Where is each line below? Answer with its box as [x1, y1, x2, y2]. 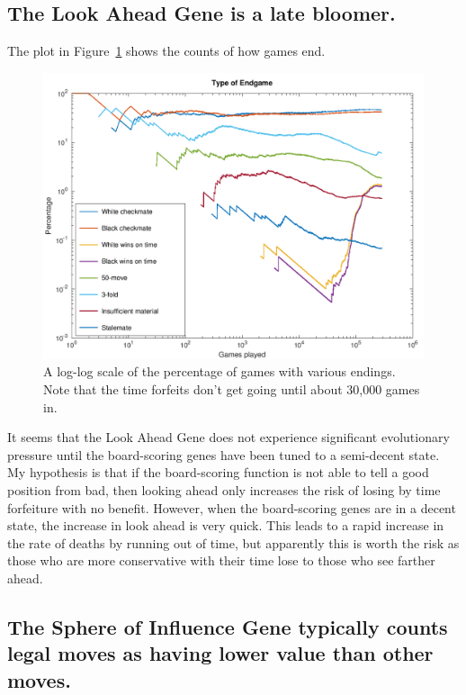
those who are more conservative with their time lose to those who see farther [7, 551, 435, 570]
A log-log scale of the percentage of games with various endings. [43, 362, 396, 381]
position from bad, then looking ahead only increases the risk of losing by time [7, 480, 441, 499]
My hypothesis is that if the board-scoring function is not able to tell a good [7, 463, 429, 482]
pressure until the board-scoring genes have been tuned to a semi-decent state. [7, 445, 440, 464]
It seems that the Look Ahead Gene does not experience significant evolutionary [7, 428, 450, 447]
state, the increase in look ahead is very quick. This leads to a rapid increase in [7, 516, 444, 535]
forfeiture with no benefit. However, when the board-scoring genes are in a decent [7, 498, 456, 517]
